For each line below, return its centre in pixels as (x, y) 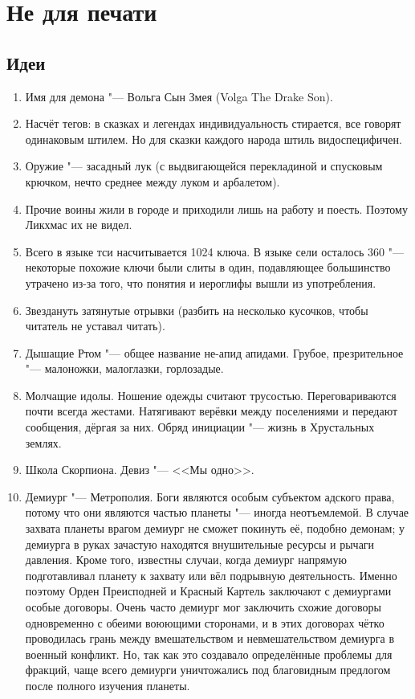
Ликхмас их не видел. (79, 225)
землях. (43, 442)
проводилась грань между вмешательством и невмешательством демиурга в (210, 638)
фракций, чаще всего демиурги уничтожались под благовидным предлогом (208, 670)
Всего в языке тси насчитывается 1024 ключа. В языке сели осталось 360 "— (214, 251)
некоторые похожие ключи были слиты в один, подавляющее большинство (208, 267)
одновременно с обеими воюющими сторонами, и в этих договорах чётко (205, 622)
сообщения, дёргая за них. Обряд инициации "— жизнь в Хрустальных (200, 427)
